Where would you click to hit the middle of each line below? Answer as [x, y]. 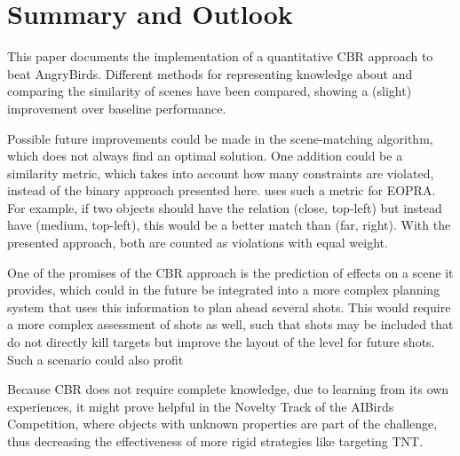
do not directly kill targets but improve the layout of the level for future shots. [221, 342]
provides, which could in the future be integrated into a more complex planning [224, 290]
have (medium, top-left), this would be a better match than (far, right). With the [229, 225]
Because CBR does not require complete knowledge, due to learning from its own [228, 389]
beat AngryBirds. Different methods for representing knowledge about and [210, 73]
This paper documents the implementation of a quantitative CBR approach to [220, 56]
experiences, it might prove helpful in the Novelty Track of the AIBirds [201, 406]
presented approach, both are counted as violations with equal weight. [198, 243]
